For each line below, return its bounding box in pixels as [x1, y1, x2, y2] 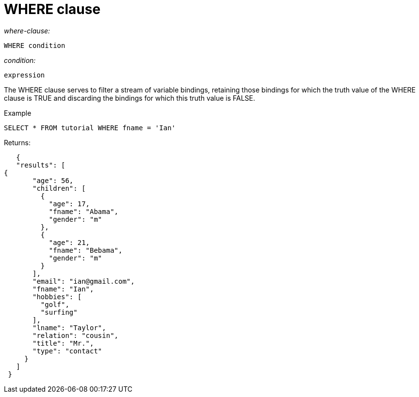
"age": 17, [48, 199, 90, 208]
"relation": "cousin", [32, 331, 119, 339]
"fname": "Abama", [48, 207, 119, 215]
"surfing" [40, 308, 78, 316]
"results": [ [16, 161, 65, 169]
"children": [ [32, 184, 86, 192]
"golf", [40, 300, 69, 308]
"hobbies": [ [32, 292, 82, 301]
